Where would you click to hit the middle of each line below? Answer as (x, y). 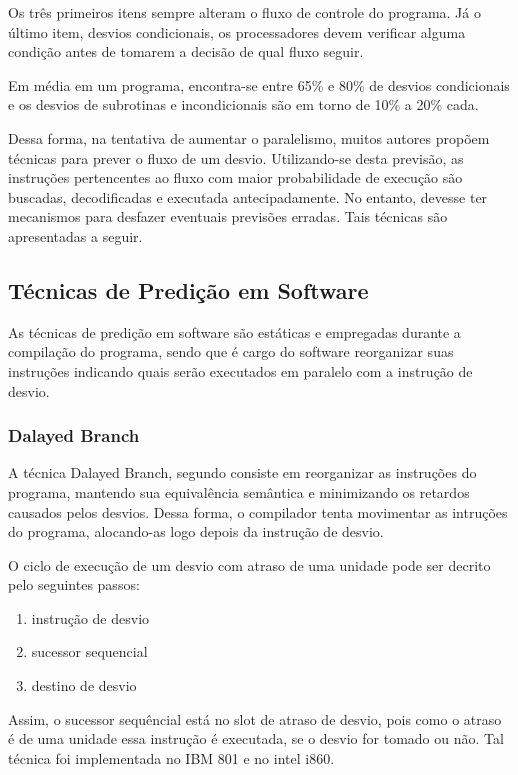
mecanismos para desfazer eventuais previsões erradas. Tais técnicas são (228, 216)
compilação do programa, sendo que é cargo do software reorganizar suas (231, 351)
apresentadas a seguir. (75, 235)
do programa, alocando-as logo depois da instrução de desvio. (196, 531)
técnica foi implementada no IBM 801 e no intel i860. (171, 757)
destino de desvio (84, 685)
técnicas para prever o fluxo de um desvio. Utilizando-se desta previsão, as (236, 157)
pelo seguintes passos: (74, 584)
